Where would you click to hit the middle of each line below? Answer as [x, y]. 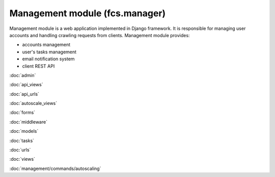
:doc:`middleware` [29, 122]
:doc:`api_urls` [24, 94]
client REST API [38, 66]
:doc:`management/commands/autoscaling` [55, 168]
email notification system [48, 59]
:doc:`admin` [23, 75]
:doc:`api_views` [26, 85]
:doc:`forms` [22, 113]
